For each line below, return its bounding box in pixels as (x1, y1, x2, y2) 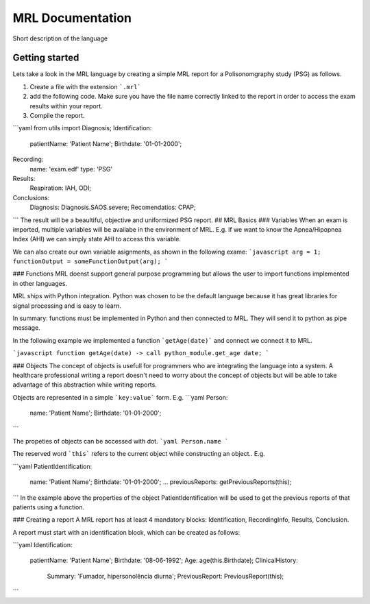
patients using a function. (12, 503, 85, 511)
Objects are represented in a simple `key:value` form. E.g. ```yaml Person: (12, 393, 228, 401)
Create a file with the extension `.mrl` (29, 82, 142, 90)
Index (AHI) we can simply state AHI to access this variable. (12, 235, 182, 243)
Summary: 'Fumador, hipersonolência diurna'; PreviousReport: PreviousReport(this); (47, 572, 284, 580)
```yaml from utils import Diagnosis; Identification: (12, 124, 152, 132)
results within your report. (29, 101, 103, 110)
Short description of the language (12, 34, 108, 43)
